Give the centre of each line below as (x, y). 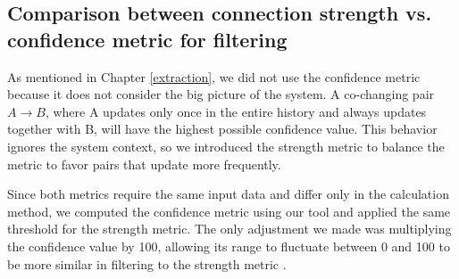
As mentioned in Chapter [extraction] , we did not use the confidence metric (214, 76)
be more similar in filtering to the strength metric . (147, 263)
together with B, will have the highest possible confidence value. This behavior (222, 129)
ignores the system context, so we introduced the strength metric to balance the (226, 146)
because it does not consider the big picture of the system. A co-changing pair (221, 94)
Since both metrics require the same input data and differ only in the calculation (228, 194)
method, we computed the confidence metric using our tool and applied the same (229, 211)
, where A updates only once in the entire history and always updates (236, 111)
